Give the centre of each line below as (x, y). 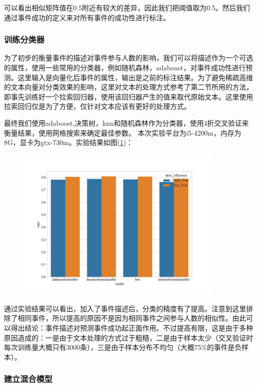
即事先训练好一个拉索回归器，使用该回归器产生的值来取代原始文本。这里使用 (128, 96)
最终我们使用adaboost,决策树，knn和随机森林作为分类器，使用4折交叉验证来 (127, 122)
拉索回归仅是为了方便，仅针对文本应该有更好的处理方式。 (97, 106)
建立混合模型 (28, 379)
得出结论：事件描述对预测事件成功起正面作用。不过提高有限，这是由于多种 (132, 327)
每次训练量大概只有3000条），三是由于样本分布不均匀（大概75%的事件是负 (123, 347)
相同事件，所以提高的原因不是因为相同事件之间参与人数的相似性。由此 (132, 318)
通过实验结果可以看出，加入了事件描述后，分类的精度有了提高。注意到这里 (125, 308)
